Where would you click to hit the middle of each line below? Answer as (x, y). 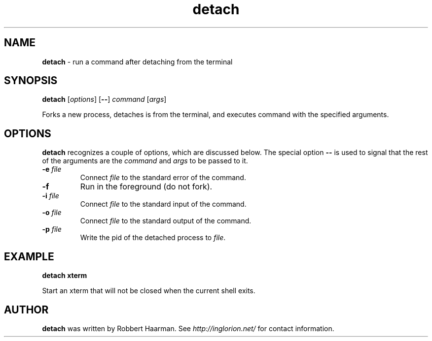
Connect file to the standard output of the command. (166, 221)
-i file (51, 196)
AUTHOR (26, 310)
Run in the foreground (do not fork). (146, 187)
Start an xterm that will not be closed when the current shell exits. (149, 291)
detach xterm (65, 276)
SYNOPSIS (31, 81)
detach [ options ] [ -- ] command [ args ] (104, 99)
